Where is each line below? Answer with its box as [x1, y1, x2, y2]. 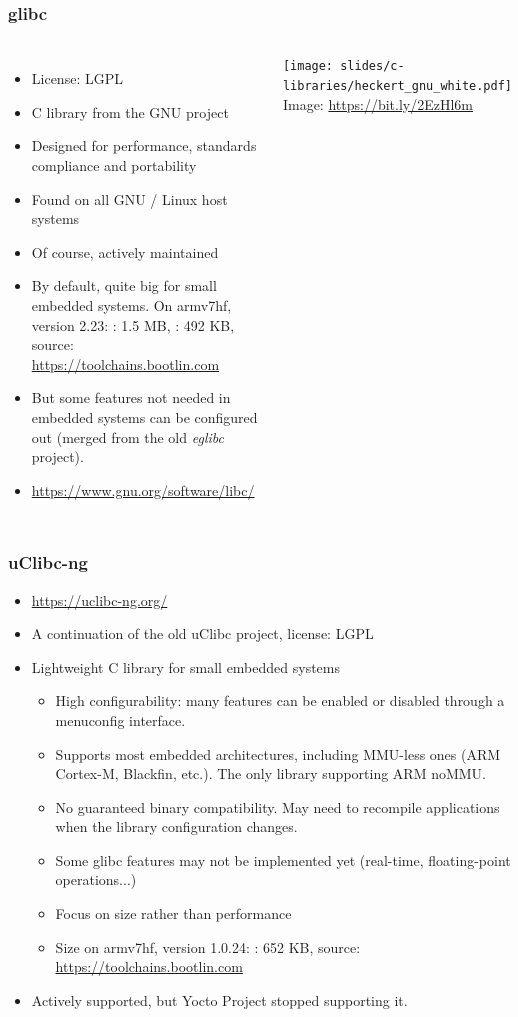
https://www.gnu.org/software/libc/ [31, 479, 255, 500]
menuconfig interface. [55, 709, 186, 730]
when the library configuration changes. [55, 816, 298, 837]
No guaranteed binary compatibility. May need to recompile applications [55, 796, 500, 817]
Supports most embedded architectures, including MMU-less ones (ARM [55, 743, 501, 764]
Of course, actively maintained [31, 241, 219, 262]
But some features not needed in [31, 387, 231, 408]
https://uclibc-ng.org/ [31, 589, 168, 610]
